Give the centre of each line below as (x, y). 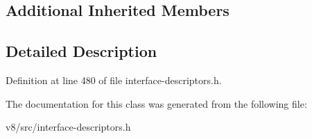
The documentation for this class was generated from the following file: (156, 103)
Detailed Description (81, 51)
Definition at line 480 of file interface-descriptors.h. (114, 80)
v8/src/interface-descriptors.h (68, 127)
